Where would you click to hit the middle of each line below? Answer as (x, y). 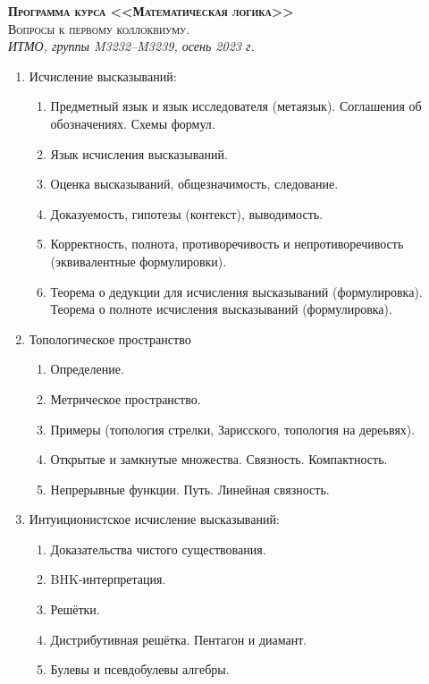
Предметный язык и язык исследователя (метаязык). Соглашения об (236, 106)
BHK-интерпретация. (108, 579)
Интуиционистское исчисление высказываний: (154, 519)
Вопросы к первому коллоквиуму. (99, 28)
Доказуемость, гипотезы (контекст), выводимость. (187, 213)
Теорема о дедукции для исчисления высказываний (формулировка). (236, 291)
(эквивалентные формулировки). (139, 261)
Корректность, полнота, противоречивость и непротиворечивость (227, 244)
